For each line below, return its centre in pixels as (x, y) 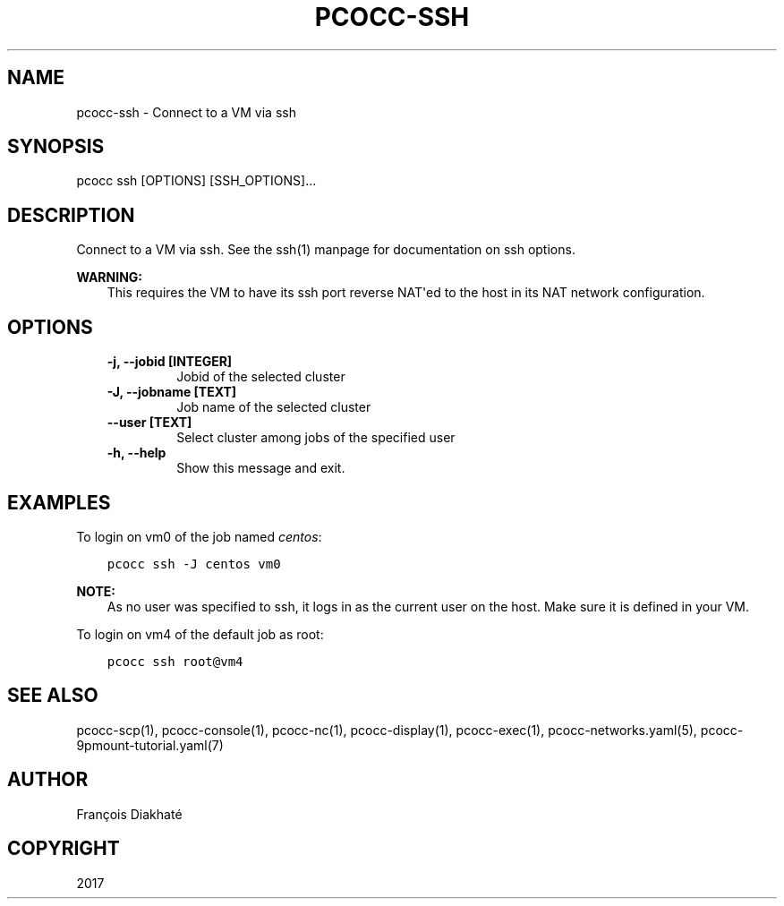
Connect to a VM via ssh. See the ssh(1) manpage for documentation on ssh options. (326, 250)
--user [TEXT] (149, 423)
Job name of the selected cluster (274, 407)
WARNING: (110, 278)
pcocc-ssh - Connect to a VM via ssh (186, 112)
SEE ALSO (53, 696)
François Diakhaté (129, 814)
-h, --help (136, 453)
